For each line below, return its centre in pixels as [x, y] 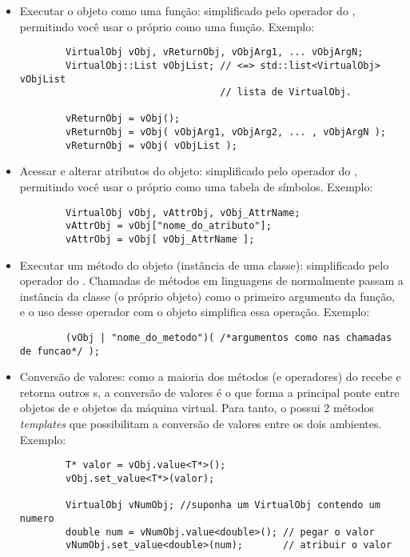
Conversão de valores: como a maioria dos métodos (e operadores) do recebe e [210, 377]
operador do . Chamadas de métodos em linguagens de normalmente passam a [211, 281]
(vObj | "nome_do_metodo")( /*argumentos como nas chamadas [229, 337]
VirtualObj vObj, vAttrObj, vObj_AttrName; [183, 212]
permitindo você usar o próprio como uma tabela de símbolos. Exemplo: [196, 187]
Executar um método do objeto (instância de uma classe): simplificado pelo [204, 264]
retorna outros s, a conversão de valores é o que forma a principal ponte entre [209, 392]
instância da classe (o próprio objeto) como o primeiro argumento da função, [207, 296]
